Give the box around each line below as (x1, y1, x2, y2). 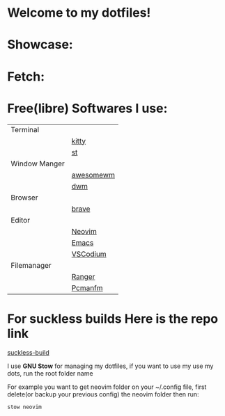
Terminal (10, 125, 40, 134)
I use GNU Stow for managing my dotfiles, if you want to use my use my (7, 362, 214, 370)
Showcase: (7, 37, 73, 53)
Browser (10, 193, 38, 202)
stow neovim (7, 403, 42, 411)
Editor (10, 215, 30, 225)
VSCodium (71, 249, 107, 259)
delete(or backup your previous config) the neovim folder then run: (7, 390, 200, 399)
